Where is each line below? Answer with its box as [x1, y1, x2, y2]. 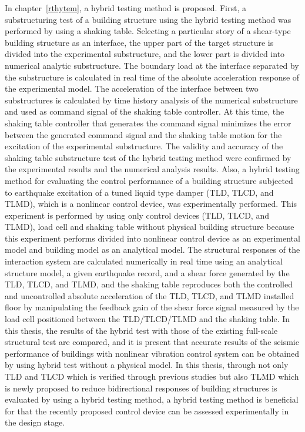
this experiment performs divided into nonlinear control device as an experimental [5, 232, 300, 244]
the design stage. [5, 416, 65, 428]
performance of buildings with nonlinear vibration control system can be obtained [5, 347, 299, 359]
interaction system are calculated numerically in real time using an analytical [5, 255, 283, 267]
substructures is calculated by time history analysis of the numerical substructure [5, 93, 298, 106]
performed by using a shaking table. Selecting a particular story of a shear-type [5, 25, 291, 37]
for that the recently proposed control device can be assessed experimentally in [5, 404, 289, 417]
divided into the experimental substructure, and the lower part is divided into [5, 48, 285, 60]
